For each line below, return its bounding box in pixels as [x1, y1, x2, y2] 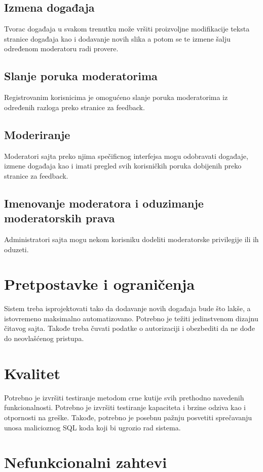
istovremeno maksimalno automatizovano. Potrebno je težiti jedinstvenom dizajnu [4, 313, 258, 323]
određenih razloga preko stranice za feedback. [4, 102, 145, 112]
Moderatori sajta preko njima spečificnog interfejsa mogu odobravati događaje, [4, 150, 248, 161]
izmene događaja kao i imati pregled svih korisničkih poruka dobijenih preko [4, 160, 242, 171]
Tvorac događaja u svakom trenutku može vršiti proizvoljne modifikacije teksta [4, 23, 250, 34]
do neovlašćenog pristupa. [4, 333, 84, 344]
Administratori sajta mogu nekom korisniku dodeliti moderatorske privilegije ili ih [4, 233, 259, 244]
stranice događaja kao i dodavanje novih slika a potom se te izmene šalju [4, 33, 231, 44]
